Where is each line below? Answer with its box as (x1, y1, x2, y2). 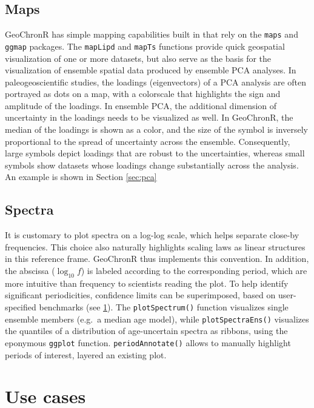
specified (5, 301, 36, 313)
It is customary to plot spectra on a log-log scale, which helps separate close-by (5, 229, 299, 241)
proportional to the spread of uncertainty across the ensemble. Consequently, (5, 135, 290, 147)
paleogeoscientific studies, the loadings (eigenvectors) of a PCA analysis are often (5, 75, 306, 88)
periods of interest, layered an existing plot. (5, 348, 167, 361)
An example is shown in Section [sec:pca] (5, 170, 157, 183)
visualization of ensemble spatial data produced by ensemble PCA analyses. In (5, 64, 296, 76)
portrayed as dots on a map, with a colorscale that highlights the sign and (5, 87, 281, 100)
